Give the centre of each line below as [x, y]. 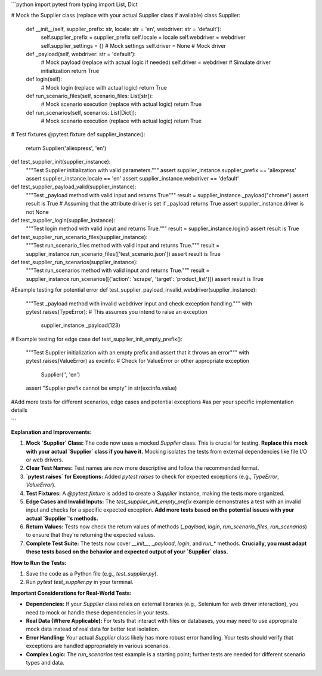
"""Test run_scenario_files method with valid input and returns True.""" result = [123, 246]
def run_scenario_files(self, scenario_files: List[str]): [89, 96]
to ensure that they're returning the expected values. [91, 535]
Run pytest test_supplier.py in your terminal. [80, 582]
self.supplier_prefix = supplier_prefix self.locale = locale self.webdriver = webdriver [143, 37]
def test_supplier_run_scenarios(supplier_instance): [75, 262]
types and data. [45, 662]
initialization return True [70, 71]
